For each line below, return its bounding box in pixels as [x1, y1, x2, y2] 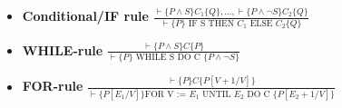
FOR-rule [22, 76, 83, 95]
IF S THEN [188, 18, 235, 28]
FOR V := [144, 89, 187, 99]
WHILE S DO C [135, 53, 200, 63]
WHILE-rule [22, 40, 103, 59]
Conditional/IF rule [22, 6, 149, 25]
